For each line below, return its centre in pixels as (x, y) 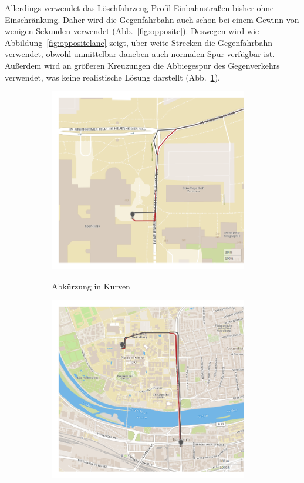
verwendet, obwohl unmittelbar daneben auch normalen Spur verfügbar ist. (140, 54)
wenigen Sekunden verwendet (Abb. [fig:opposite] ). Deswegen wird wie (132, 31)
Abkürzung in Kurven (91, 286)
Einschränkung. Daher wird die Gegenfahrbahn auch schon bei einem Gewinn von (152, 19)
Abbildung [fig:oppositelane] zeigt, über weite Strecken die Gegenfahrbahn (139, 42)
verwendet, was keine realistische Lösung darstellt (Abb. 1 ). (113, 77)
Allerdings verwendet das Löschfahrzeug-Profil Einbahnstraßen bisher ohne (139, 8)
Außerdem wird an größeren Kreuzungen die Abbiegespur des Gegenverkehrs (142, 65)
